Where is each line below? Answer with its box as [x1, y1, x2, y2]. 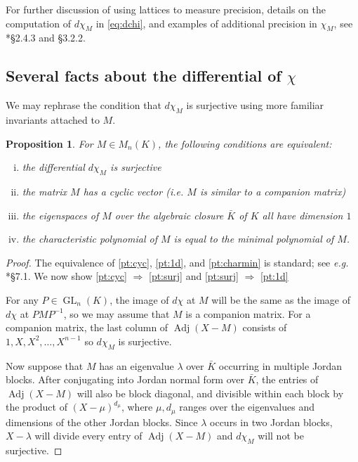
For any [6, 292, 39, 307]
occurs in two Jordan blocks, [210, 414, 333, 429]
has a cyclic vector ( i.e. [83, 184, 184, 198]
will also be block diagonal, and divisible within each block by [77, 385, 344, 400]
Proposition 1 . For [6, 136, 93, 150]
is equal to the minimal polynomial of [173, 231, 334, 246]
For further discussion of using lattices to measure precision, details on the [6, 2, 326, 16]
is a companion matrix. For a [185, 306, 311, 321]
